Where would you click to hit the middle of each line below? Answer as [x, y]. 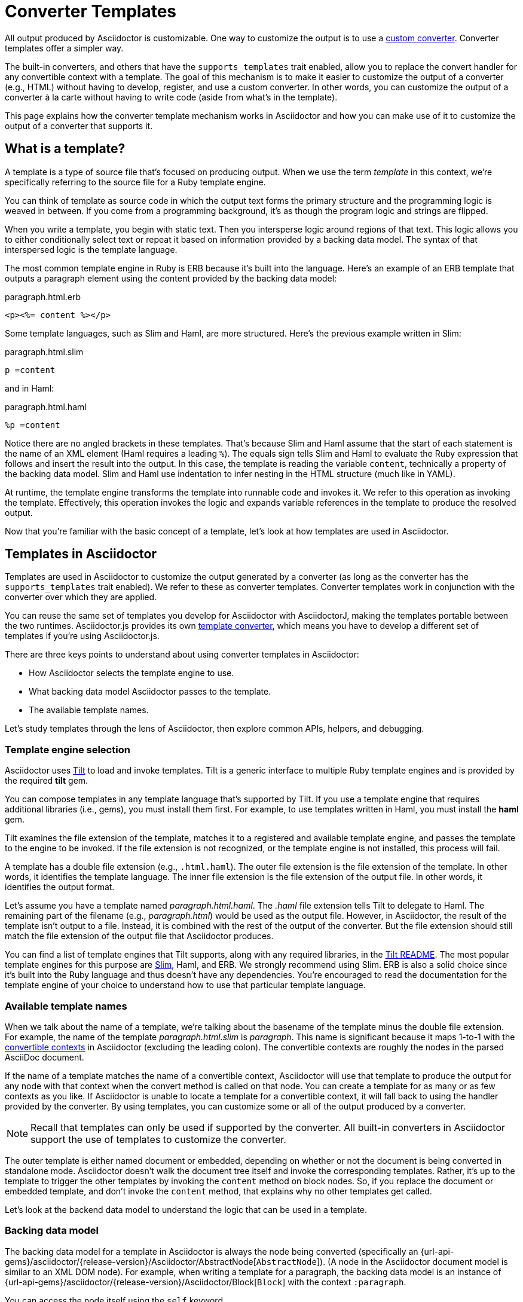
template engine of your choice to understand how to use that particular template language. [185, 985]
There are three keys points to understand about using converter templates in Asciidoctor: [182, 655]
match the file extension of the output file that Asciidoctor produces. [139, 936]
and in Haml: [30, 388]
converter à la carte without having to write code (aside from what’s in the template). [171, 97]
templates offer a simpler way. [64, 48]
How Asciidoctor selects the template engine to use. [131, 673]
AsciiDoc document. [45, 1057]
